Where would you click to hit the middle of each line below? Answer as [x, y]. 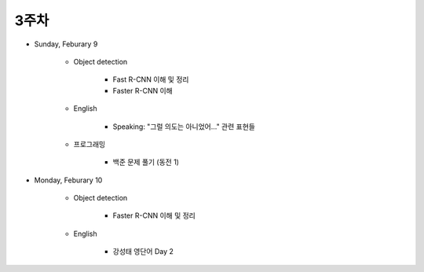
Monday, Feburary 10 [68, 180]
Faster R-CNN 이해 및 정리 [154, 215]
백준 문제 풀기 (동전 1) [146, 162]
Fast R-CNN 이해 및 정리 [151, 79]
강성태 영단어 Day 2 [143, 252]
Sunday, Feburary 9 [66, 44]
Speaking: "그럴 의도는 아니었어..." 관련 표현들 [184, 127]
